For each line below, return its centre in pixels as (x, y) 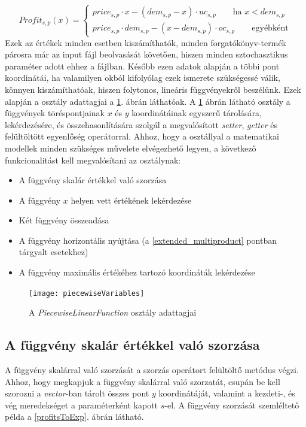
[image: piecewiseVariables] (87, 293)
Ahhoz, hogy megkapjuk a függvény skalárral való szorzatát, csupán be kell (143, 381)
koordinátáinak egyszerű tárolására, (197, 113)
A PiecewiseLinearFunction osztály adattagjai (113, 312)
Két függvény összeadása (64, 220)
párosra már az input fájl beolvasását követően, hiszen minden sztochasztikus (146, 54)
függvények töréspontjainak (55, 113)
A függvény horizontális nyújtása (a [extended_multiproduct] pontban (148, 240)
